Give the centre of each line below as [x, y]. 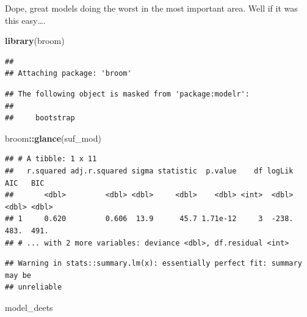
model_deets [29, 307]
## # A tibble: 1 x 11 [51, 159]
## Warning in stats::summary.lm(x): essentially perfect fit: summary [153, 264]
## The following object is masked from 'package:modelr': [127, 94]
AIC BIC [25, 183]
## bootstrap [40, 118]
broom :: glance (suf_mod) [53, 138]
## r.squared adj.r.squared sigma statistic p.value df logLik [149, 171]
